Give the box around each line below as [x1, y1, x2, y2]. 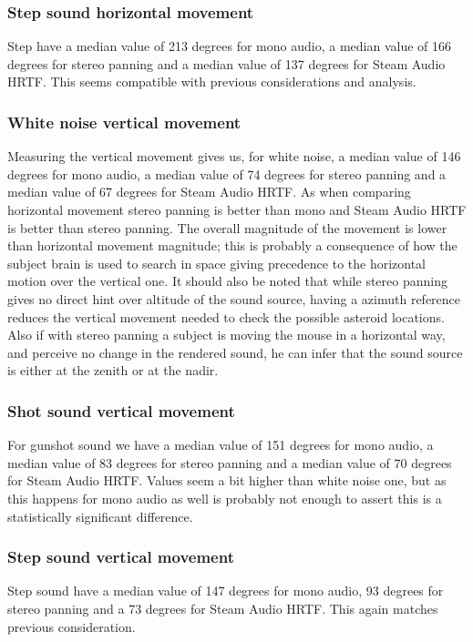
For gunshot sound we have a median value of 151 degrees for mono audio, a [7, 435, 434, 454]
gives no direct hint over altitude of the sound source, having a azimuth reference [7, 289, 461, 308]
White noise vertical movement [7, 110, 242, 133]
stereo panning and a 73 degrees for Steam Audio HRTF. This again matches [7, 598, 438, 617]
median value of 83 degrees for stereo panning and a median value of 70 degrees [7, 453, 452, 472]
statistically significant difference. [7, 506, 193, 525]
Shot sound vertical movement [7, 399, 235, 422]
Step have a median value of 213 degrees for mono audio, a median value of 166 [7, 36, 452, 56]
